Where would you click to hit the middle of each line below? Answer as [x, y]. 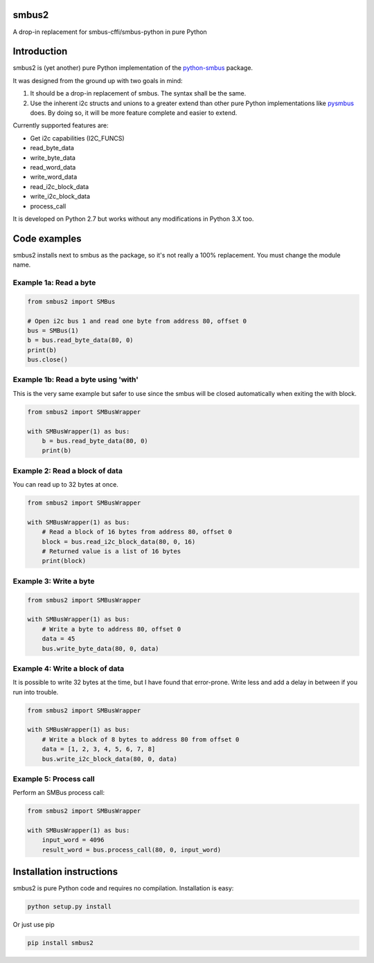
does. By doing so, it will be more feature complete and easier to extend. [134, 112]
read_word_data [53, 167]
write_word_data [54, 177]
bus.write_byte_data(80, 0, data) [100, 648]
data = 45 [59, 639]
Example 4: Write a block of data [69, 668]
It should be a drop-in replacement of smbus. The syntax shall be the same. [138, 93]
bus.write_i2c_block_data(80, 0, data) [110, 759]
